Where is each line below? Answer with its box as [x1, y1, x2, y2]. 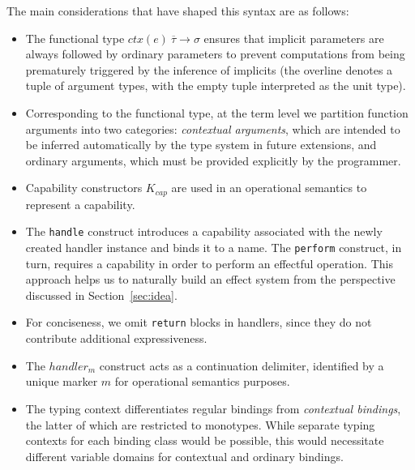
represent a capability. [25, 195, 135, 212]
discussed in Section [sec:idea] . [25, 286, 178, 303]
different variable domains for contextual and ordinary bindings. [25, 447, 344, 464]
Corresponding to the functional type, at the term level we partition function [25, 104, 409, 121]
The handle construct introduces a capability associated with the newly [25, 223, 383, 240]
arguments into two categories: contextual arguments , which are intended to [25, 120, 400, 137]
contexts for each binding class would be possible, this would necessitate [25, 432, 384, 449]
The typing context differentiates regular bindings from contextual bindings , [25, 399, 401, 417]
